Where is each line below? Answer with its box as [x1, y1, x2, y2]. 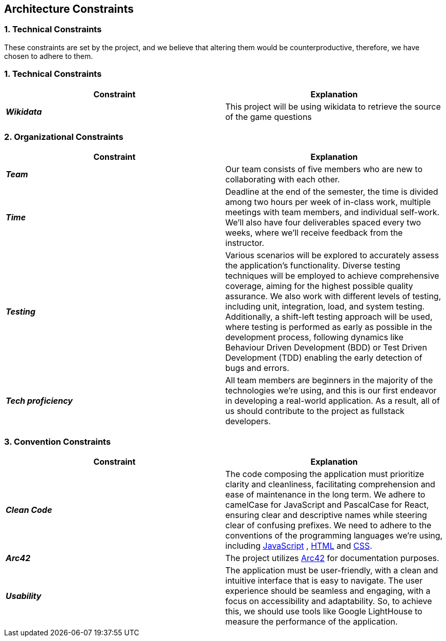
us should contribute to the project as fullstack [225, 406, 405, 417]
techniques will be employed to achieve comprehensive [225, 271, 439, 281]
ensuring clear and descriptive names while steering [225, 510, 427, 521]
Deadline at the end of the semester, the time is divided [225, 187, 438, 197]
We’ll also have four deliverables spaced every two [225, 217, 421, 228]
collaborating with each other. [225, 174, 340, 185]
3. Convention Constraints [4, 436, 111, 447]
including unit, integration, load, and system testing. [225, 301, 425, 312]
